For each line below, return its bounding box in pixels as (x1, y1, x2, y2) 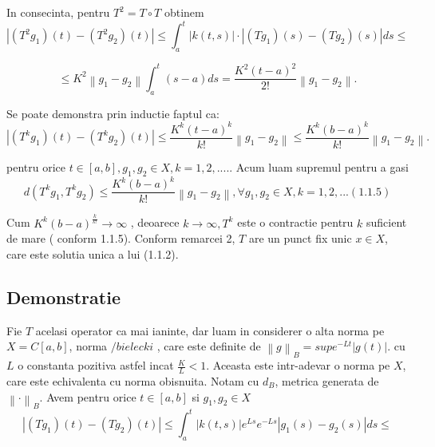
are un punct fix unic (248, 230, 352, 247)
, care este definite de (156, 338, 261, 354)
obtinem (164, 4, 204, 20)
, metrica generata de (275, 372, 379, 389)
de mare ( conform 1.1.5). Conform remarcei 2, (6, 230, 235, 247)
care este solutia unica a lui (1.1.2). (6, 245, 179, 262)
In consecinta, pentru (6, 4, 110, 20)
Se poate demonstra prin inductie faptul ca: (6, 105, 219, 121)
